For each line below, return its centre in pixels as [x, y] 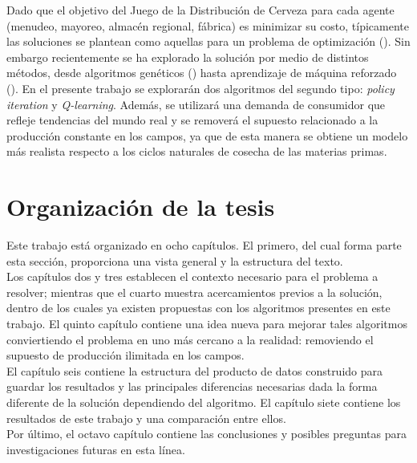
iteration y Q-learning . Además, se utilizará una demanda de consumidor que [196, 104]
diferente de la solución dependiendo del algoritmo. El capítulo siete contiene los [204, 402]
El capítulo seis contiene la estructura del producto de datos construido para [195, 370]
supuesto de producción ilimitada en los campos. [126, 355]
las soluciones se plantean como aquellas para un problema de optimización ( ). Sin [208, 41]
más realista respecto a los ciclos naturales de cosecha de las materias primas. [197, 151]
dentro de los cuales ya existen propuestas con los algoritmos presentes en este [198, 308]
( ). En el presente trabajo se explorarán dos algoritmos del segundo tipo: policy [200, 88]
